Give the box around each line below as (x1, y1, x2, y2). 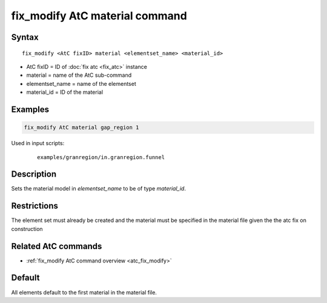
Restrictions (11, 201, 59, 211)
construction (11, 225, 43, 232)
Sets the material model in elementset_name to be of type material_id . (11, 185, 186, 192)
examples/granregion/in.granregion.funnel (37, 154, 165, 160)
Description (11, 169, 57, 180)
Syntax (11, 32, 39, 42)
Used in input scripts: (11, 140, 65, 147)
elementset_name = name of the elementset (26, 80, 136, 87)
